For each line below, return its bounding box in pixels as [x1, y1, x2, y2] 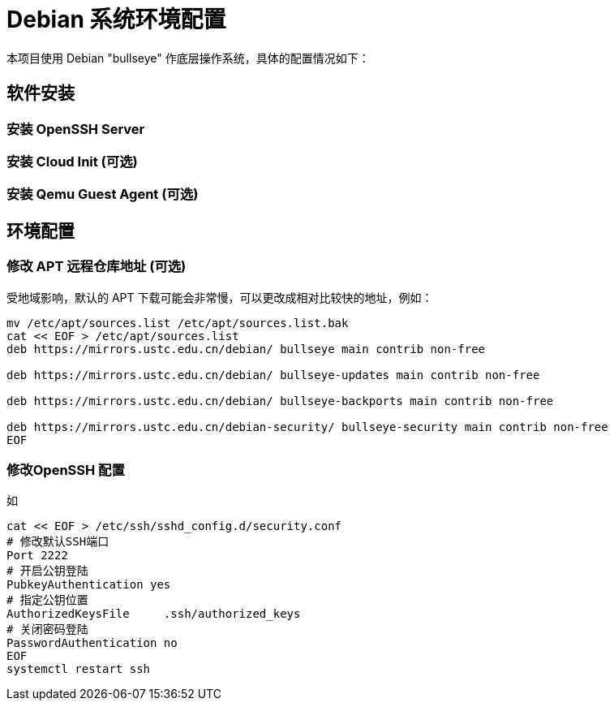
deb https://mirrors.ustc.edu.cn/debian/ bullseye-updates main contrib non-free [6, 368, 540, 382]
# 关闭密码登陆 [6, 623, 88, 636]
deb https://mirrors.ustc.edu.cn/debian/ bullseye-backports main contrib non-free [6, 394, 554, 407]
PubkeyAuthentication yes [6, 578, 171, 592]
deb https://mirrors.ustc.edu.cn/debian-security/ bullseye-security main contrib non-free [6, 420, 608, 433]
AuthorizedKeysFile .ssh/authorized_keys [6, 607, 301, 621]
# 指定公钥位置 [6, 593, 88, 607]
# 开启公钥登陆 [6, 564, 88, 578]
